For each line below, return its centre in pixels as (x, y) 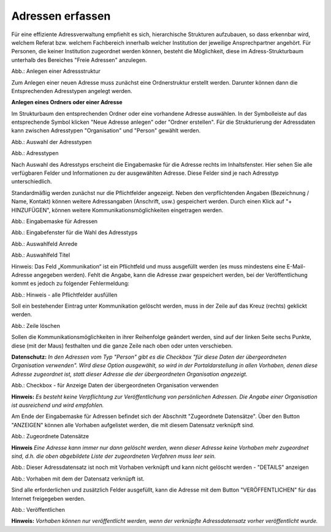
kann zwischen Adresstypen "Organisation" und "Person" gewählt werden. (106, 131)
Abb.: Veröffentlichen (38, 509)
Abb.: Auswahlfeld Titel (41, 255)
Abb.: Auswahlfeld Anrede (44, 244)
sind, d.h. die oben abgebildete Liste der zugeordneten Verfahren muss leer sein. (114, 456)
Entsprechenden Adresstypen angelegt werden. (72, 91)
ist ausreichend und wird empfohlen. (58, 405)
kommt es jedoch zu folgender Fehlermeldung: (70, 283)
